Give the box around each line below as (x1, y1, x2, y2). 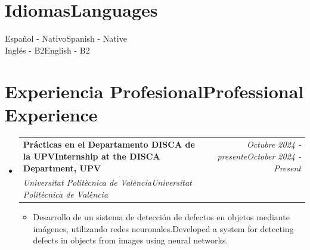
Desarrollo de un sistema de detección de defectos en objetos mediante (33, 211, 290, 223)
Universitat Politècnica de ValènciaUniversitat (23, 176, 192, 189)
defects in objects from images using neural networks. (33, 234, 228, 246)
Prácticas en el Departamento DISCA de (23, 138, 195, 151)
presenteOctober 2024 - (217, 149, 301, 162)
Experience (5, 102, 98, 126)
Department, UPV (23, 161, 101, 174)
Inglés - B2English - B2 (5, 43, 90, 56)
